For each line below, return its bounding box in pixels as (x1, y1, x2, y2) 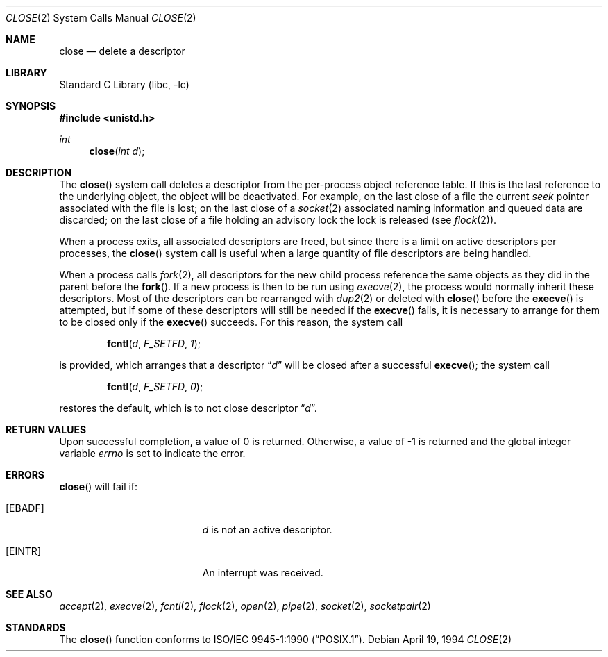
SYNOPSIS (6, 100, 56, 112)
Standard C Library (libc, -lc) (59, 78, 189, 90)
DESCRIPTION (6, 167, 72, 178)
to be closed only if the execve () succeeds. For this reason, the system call (59, 316, 403, 328)
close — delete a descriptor (59, 45, 185, 57)
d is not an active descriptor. (202, 524, 332, 535)
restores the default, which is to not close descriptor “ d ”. (59, 402, 317, 414)
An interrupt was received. (202, 567, 323, 579)
